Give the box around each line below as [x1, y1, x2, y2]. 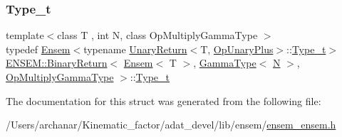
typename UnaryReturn [83, 41, 187, 56]
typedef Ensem [6, 41, 71, 56]
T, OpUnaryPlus [200, 41, 274, 56]
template [6, 28, 44, 43]
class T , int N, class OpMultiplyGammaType [57, 28, 258, 43]
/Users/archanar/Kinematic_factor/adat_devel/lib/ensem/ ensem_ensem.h [6, 117, 336, 132]
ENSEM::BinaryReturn [6, 55, 108, 70]
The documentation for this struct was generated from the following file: [6, 93, 321, 108]
